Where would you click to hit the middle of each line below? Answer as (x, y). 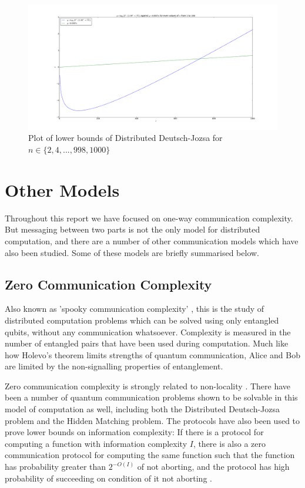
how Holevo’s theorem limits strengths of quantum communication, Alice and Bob (153, 354)
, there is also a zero (229, 443)
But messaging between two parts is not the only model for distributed (133, 229)
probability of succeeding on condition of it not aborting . (108, 478)
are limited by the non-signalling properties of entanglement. (114, 366)
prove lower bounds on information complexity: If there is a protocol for (134, 432)
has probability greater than (56, 467)
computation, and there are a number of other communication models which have (152, 240)
